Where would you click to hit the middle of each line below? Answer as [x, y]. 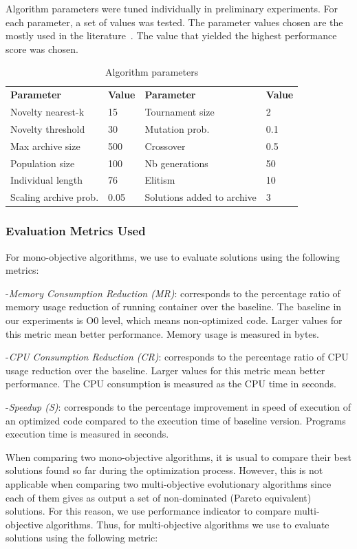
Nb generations [176, 163]
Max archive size [45, 146]
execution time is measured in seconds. [87, 434]
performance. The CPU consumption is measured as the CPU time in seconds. [171, 384]
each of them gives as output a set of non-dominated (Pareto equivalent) [159, 497]
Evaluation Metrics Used [76, 231]
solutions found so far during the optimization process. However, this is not [164, 470]
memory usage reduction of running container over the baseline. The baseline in [174, 306]
